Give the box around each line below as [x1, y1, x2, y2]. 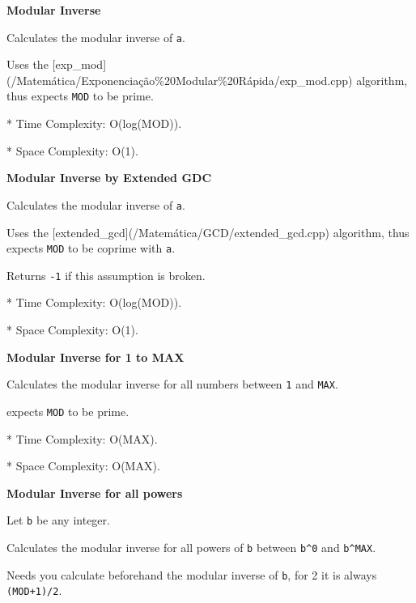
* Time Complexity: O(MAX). [6, 430, 158, 447]
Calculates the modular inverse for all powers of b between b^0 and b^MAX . [6, 538, 376, 555]
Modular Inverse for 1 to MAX [6, 348, 185, 365]
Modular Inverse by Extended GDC [6, 169, 212, 186]
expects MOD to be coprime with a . [6, 240, 176, 257]
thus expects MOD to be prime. [6, 87, 154, 104]
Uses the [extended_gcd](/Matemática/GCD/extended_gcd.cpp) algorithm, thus [6, 223, 410, 240]
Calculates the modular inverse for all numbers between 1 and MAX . [6, 376, 338, 393]
